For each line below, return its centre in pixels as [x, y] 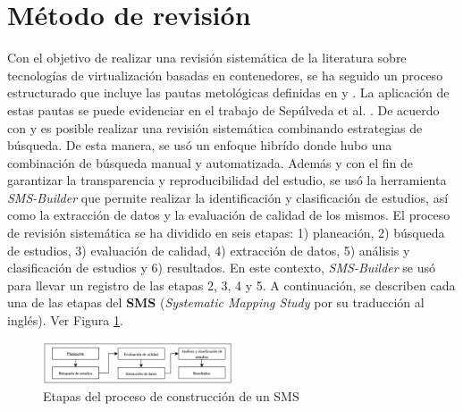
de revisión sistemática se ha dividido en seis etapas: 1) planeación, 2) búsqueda [226, 233]
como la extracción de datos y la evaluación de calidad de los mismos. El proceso [229, 215]
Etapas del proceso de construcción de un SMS [171, 396]
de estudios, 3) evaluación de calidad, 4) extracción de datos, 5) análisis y [209, 250]
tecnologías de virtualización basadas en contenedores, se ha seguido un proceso [225, 75]
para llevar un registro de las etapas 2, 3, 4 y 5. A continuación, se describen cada [231, 285]
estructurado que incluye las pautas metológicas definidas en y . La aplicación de [228, 92]
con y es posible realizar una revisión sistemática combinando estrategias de [215, 127]
